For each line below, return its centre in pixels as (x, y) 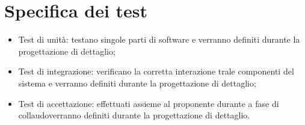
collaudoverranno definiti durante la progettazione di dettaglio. (134, 115)
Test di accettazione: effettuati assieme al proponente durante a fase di (149, 103)
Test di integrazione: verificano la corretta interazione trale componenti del (156, 71)
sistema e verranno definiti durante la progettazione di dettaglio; (137, 83)
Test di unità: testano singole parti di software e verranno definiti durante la (159, 39)
